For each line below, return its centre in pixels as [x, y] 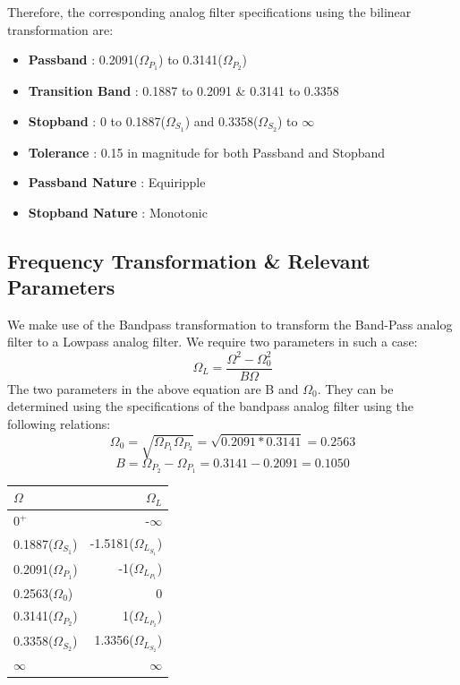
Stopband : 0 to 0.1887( [97, 120]
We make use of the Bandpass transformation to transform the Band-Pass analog [230, 324]
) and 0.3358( [221, 120]
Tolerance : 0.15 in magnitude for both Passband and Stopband [207, 152]
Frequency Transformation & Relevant [189, 260]
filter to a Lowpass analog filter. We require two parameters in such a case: [213, 342]
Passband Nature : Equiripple [117, 182]
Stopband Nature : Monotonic [118, 212]
